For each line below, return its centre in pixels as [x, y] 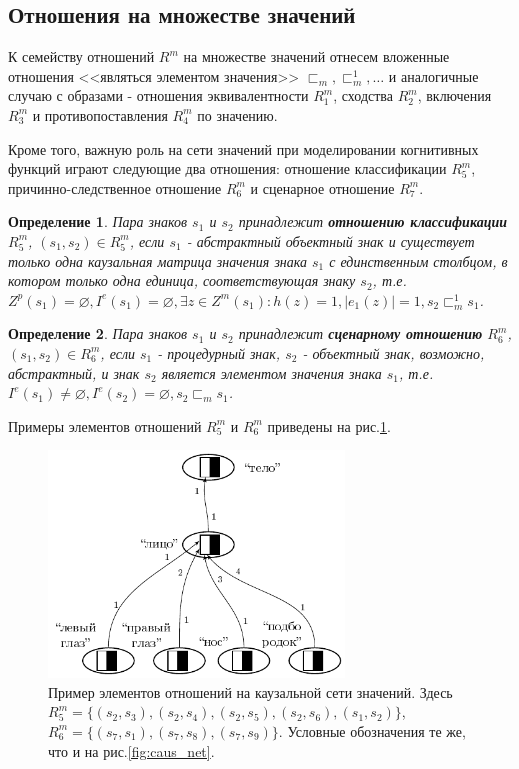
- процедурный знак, [219, 352]
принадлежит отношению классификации [372, 221]
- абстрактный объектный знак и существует [330, 240]
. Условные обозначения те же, [372, 730]
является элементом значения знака [271, 372]
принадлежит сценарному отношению [360, 333]
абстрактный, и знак [74, 372]
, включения [454, 95]
